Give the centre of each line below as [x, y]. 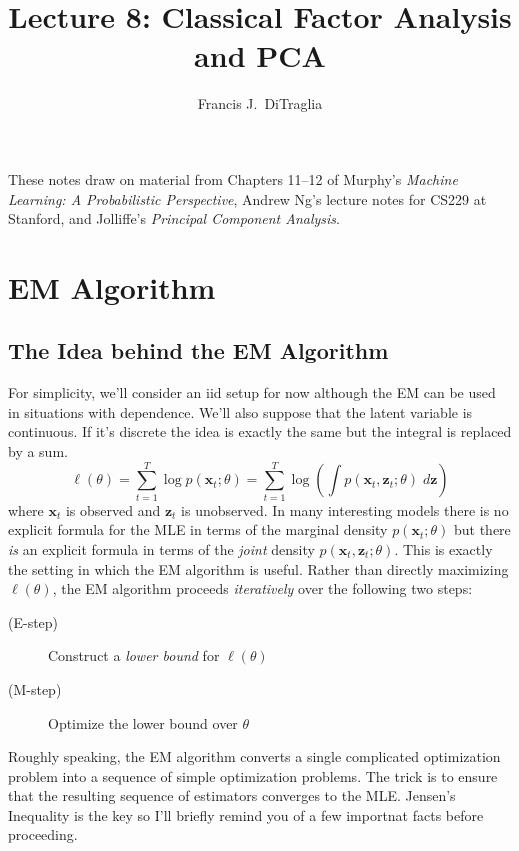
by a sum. [38, 451]
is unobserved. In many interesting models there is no [345, 509]
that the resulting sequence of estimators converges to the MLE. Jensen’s [232, 795]
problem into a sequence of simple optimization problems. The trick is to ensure [253, 775]
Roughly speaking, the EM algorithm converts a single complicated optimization [254, 756]
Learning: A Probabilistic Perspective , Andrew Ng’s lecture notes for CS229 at [247, 198]
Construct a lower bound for [134, 655]
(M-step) [35, 688]
